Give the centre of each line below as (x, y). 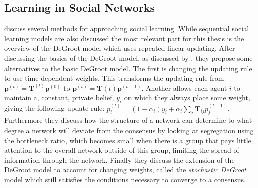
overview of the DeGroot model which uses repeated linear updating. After (120, 48)
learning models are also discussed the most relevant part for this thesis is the (124, 38)
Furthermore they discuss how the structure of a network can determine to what (128, 120)
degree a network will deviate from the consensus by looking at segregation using (129, 130)
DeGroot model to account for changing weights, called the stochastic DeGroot (125, 170)
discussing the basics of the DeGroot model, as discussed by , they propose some (128, 58)
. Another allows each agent (184, 87)
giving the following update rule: (54, 108)
